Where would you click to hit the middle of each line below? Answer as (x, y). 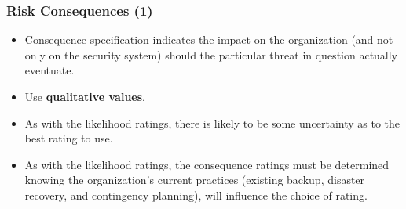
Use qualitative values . (85, 96)
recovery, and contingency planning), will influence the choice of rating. (196, 195)
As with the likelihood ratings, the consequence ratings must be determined (207, 164)
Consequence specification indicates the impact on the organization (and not (209, 40)
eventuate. (49, 70)
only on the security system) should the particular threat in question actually (211, 54)
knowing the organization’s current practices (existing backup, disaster (195, 180)
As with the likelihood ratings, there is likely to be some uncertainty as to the (212, 123)
